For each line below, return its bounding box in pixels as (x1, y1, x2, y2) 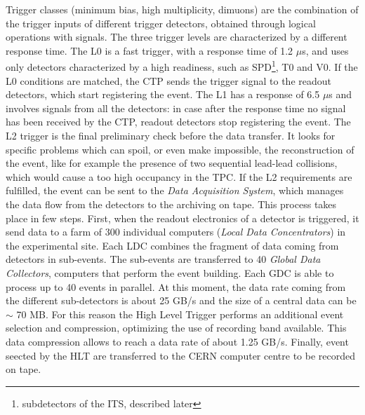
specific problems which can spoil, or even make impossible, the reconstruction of (6, 142, 354, 156)
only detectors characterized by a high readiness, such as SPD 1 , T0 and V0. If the (6, 57, 358, 74)
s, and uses (302, 43, 349, 57)
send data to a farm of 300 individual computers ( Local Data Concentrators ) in (6, 224, 346, 239)
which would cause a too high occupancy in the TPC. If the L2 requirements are (6, 169, 352, 184)
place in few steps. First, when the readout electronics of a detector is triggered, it (6, 210, 359, 225)
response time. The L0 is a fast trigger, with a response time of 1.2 (6, 43, 293, 57)
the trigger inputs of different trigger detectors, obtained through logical (6, 15, 316, 30)
